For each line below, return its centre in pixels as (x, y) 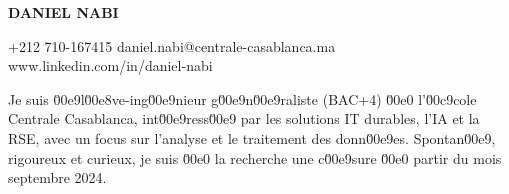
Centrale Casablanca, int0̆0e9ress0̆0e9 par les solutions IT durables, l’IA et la (244, 118)
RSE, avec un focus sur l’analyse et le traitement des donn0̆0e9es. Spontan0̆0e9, (252, 137)
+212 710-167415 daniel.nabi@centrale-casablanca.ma (172, 45)
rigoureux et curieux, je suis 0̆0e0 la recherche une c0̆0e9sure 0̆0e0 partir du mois (255, 157)
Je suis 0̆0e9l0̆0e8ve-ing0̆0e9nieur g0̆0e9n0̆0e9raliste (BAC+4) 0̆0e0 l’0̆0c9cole (242, 98)
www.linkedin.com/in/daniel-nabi (110, 65)
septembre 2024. (57, 177)
